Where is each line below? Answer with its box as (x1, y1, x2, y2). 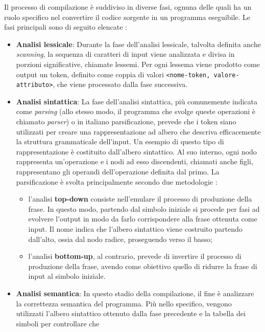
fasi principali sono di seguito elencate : (4, 21, 128, 32)
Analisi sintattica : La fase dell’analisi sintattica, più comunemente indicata (16, 96, 257, 106)
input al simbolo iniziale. (28, 271, 106, 281)
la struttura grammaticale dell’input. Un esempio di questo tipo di (16, 136, 224, 147)
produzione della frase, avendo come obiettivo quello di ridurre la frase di (28, 260, 257, 271)
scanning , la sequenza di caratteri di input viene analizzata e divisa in (16, 49, 235, 59)
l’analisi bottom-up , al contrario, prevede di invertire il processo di (28, 251, 242, 261)
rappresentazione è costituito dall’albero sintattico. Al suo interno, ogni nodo (16, 146, 257, 157)
